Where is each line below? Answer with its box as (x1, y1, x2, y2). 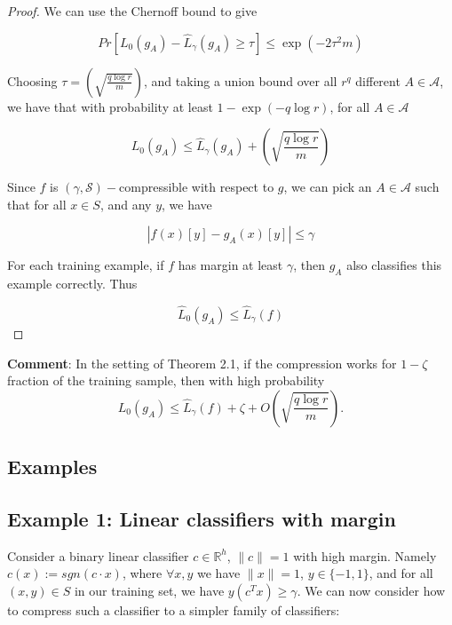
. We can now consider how (297, 581, 446, 599)
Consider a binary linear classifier (7, 546, 189, 565)
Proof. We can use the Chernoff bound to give (7, 2, 258, 20)
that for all (7, 194, 67, 213)
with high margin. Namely (293, 546, 437, 565)
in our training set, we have (74, 581, 225, 599)
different (355, 71, 400, 90)
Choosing (7, 71, 58, 90)
